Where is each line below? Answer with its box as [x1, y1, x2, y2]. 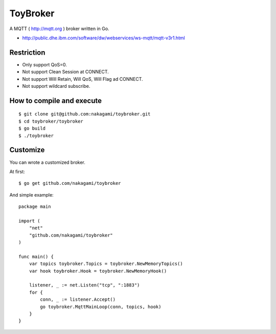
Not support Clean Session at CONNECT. [22, 69, 109, 75]
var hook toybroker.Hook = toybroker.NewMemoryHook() [29, 268, 167, 274]
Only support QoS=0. [22, 61, 67, 67]
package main [18, 204, 51, 209]
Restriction [9, 48, 45, 57]
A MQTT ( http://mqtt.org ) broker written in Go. [9, 26, 109, 32]
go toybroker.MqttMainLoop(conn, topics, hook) [40, 304, 162, 309]
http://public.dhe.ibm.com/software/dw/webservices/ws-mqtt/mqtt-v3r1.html [22, 35, 185, 41]
